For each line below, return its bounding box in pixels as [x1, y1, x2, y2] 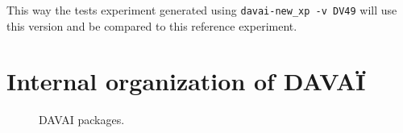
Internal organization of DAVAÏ [6, 64, 366, 98]
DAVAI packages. [39, 111, 125, 128]
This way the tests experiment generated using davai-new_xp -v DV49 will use [6, 2, 397, 18]
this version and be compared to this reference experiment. [6, 17, 297, 34]
